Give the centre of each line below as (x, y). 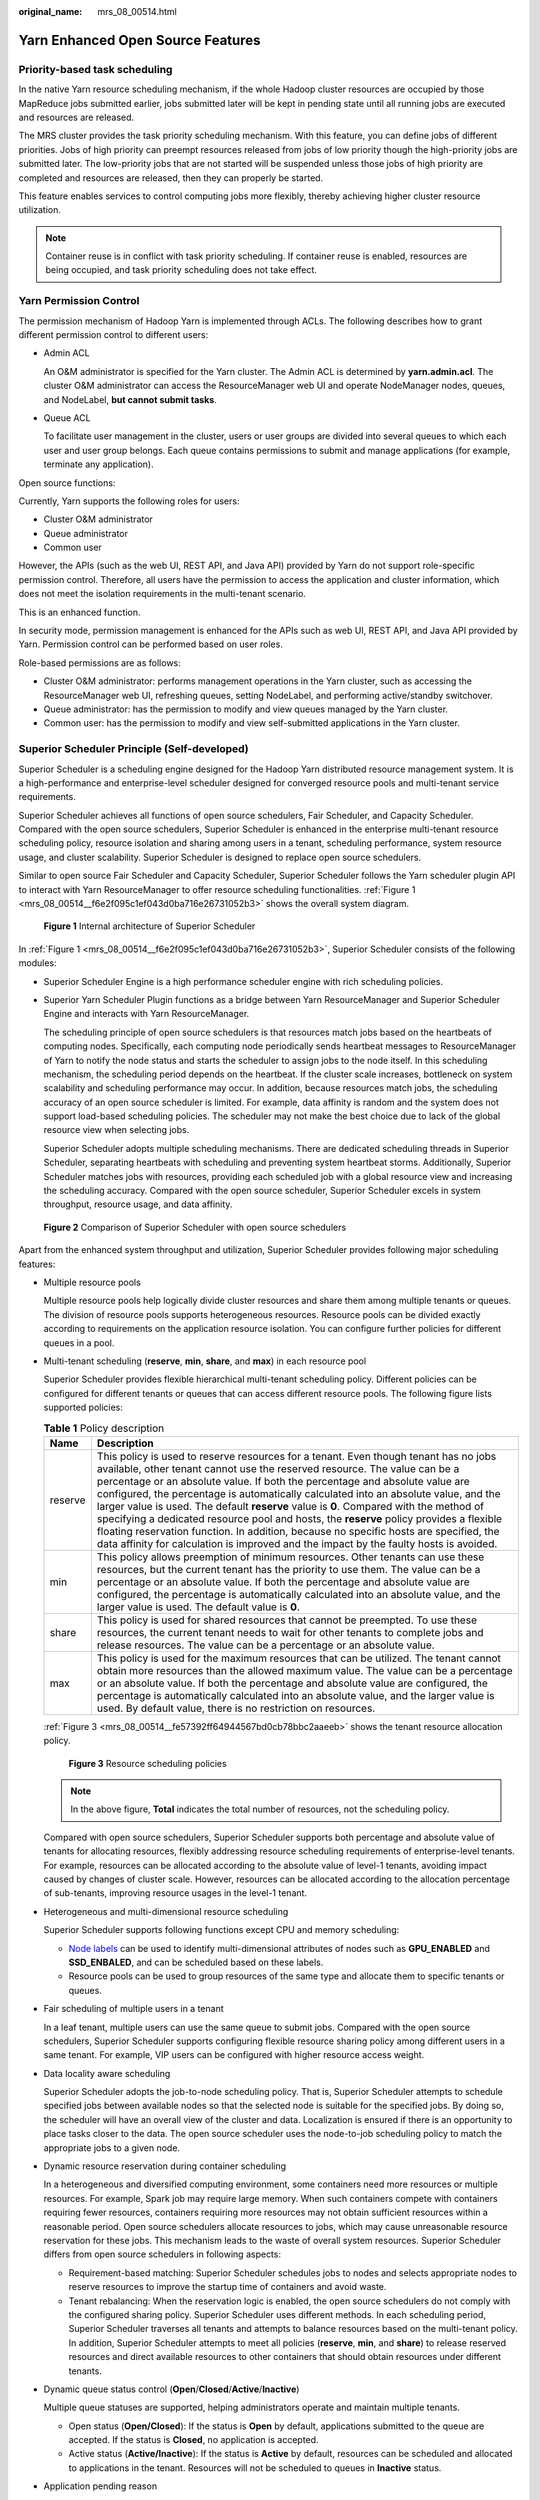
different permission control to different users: (113, 334)
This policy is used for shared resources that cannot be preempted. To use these (286, 1620)
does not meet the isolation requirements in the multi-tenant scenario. (162, 594)
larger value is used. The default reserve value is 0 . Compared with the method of (290, 1506)
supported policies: (83, 1407)
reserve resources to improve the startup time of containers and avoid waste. (227, 2287)
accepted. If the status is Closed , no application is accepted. (193, 2440)
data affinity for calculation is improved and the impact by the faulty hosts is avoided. (297, 1543)
